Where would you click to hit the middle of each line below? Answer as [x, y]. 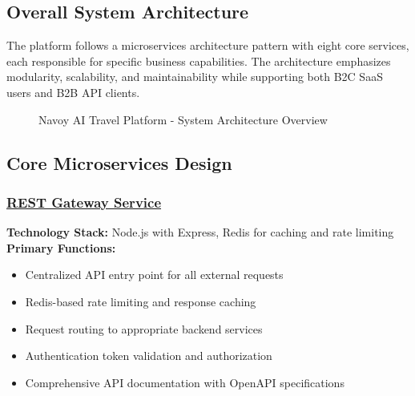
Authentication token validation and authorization [149, 356]
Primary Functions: [61, 247]
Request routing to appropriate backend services [144, 328]
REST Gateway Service [84, 202]
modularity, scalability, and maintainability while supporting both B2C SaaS [195, 77]
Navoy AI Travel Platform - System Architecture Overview [183, 119]
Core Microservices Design [119, 162]
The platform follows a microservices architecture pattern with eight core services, [208, 45]
